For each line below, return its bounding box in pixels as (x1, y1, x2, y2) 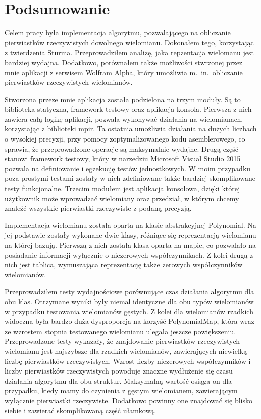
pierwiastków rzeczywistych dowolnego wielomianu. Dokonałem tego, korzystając (5, 37, 254, 48)
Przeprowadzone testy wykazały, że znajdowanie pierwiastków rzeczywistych (5, 336, 240, 346)
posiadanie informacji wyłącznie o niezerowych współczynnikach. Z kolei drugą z (5, 249, 253, 260)
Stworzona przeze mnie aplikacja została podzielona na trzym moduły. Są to (5, 94, 241, 104)
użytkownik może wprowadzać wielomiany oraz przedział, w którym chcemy (5, 193, 239, 203)
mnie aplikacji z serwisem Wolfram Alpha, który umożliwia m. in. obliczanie (5, 67, 243, 77)
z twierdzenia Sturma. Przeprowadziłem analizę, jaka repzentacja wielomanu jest (5, 47, 254, 58)
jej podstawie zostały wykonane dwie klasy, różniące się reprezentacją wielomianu (5, 229, 256, 240)
